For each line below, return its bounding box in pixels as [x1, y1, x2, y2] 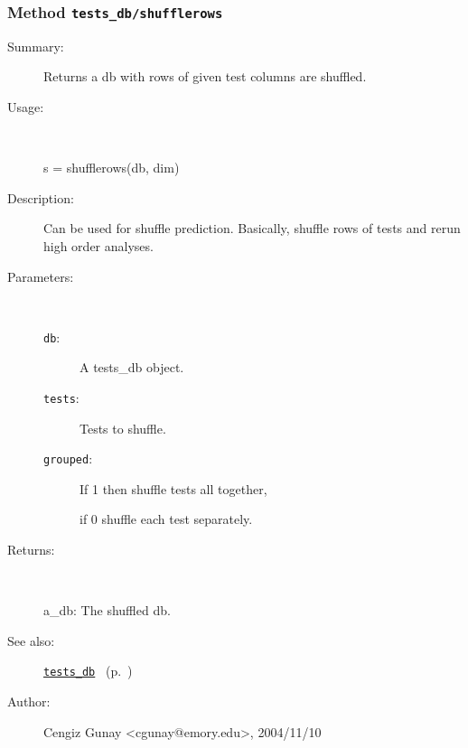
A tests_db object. [80, 358, 184, 377]
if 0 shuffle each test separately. [80, 510, 253, 528]
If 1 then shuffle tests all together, [80, 479, 267, 498]
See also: [7, 631, 55, 650]
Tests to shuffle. [80, 418, 166, 437]
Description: [7, 188, 74, 207]
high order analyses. [43, 236, 154, 255]
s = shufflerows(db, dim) [43, 158, 180, 177]
